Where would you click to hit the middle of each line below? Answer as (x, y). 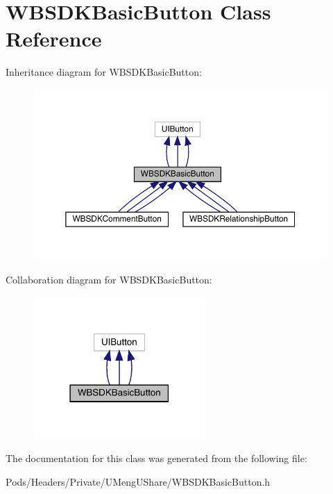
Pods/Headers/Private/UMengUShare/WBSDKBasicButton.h (138, 481)
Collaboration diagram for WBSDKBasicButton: (109, 279)
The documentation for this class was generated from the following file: (156, 458)
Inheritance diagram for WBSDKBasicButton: (104, 72)
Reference (54, 39)
